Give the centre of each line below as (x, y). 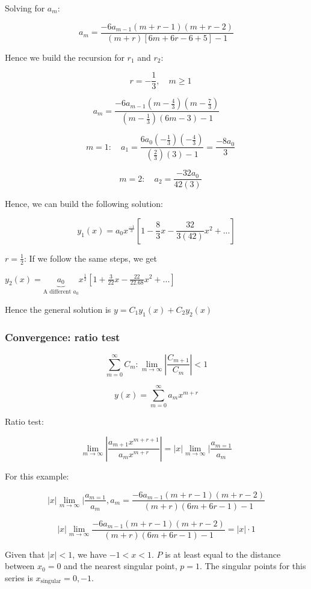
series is (19, 577)
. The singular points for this (253, 566)
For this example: (37, 476)
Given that (25, 554)
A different (57, 291)
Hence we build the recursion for (65, 57)
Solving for (25, 8)
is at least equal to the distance (223, 554)
